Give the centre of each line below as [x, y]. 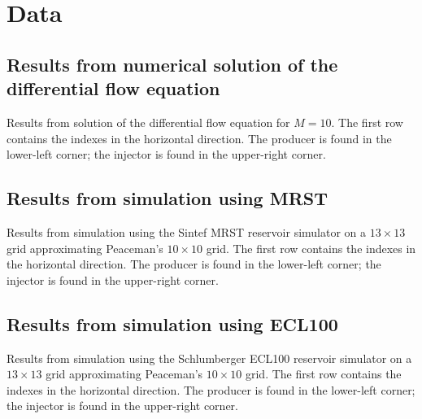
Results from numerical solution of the [172, 64]
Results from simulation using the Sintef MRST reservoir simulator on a [187, 231]
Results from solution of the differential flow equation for [148, 122]
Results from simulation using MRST [167, 198]
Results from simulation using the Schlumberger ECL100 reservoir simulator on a [209, 358]
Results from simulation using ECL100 [172, 323]
